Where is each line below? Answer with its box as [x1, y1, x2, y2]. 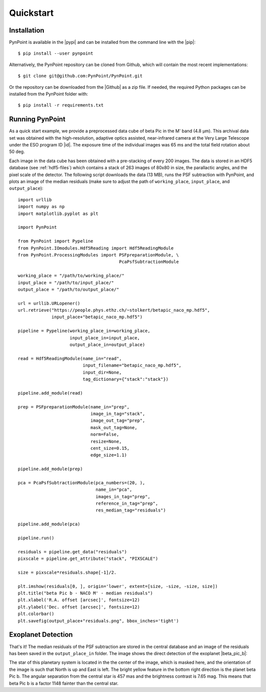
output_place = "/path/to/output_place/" [18, 287, 119, 292]
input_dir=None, [82, 369, 122, 375]
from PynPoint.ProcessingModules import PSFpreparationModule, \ [18, 252, 179, 257]
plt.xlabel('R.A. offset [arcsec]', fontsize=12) [18, 597, 140, 603]
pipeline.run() [18, 535, 55, 541]
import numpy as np [18, 204, 65, 210]
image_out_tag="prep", [90, 418, 145, 424]
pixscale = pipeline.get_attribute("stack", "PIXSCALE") [18, 556, 159, 562]
